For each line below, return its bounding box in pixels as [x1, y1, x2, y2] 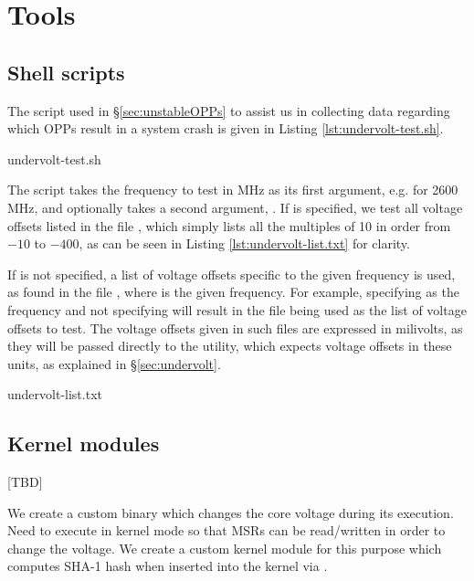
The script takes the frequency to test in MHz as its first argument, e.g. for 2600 [7, 180, 458, 199]
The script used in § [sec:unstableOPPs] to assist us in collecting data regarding [7, 100, 450, 120]
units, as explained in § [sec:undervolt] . [7, 354, 221, 373]
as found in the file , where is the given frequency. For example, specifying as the [7, 282, 459, 301]
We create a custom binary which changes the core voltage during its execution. [7, 502, 454, 522]
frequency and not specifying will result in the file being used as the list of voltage [7, 300, 467, 319]
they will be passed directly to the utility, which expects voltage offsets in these [7, 336, 452, 355]
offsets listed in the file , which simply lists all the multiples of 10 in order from [7, 216, 451, 235]
